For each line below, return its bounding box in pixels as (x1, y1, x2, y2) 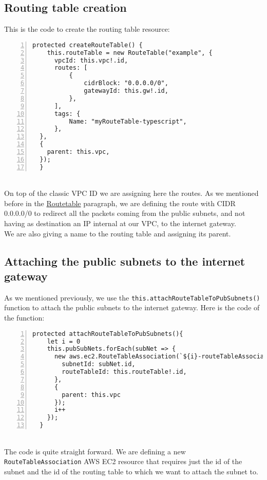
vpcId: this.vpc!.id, (54, 56, 128, 64)
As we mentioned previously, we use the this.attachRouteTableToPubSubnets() (4, 292, 260, 303)
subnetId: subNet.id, (62, 361, 136, 368)
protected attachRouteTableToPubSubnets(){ (32, 330, 183, 337)
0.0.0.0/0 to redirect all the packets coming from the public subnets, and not (4, 208, 245, 218)
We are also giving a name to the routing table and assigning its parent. (4, 228, 231, 238)
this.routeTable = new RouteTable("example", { (47, 49, 213, 56)
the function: (4, 312, 45, 323)
